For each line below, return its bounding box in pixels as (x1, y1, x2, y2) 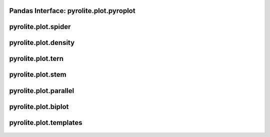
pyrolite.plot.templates (9, 118, 82, 127)
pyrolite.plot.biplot (9, 102, 69, 111)
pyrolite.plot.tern (9, 54, 64, 63)
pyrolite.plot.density (9, 38, 75, 47)
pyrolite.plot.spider (9, 22, 71, 31)
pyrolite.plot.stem (9, 70, 67, 79)
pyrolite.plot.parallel (9, 86, 74, 95)
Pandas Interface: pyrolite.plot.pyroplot (9, 6, 135, 15)
